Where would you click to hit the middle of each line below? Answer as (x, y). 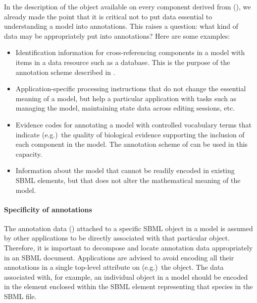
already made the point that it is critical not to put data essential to (108, 16)
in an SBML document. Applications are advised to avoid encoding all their (119, 257)
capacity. (29, 153)
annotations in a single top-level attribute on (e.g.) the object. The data (114, 267)
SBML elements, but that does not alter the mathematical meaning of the (128, 180)
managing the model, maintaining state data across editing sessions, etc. (125, 108)
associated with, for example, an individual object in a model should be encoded (126, 276)
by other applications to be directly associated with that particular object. (117, 238)
